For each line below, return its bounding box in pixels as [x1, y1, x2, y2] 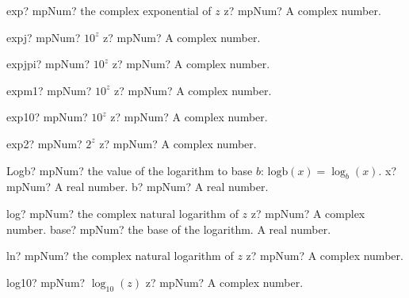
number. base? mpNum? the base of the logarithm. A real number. [6, 220, 331, 237]
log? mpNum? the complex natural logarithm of [6, 204, 239, 221]
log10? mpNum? [6, 273, 86, 290]
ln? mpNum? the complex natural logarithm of [6, 247, 234, 264]
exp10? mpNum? [6, 109, 88, 125]
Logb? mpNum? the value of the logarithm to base [6, 162, 253, 178]
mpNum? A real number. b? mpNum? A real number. [6, 178, 269, 195]
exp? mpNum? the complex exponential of [6, 2, 212, 18]
